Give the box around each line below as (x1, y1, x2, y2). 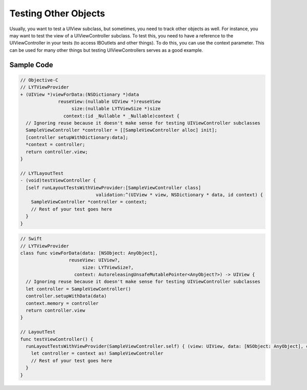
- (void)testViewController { (20, 177, 96, 183)
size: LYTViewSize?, (82, 264, 134, 270)
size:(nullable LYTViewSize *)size (71, 106, 161, 112)
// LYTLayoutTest (20, 170, 64, 176)
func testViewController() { (20, 336, 94, 342)
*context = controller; (26, 141, 85, 148)
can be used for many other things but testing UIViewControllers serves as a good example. (9, 47, 203, 53)
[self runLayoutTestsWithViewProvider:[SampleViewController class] (26, 184, 202, 191)
